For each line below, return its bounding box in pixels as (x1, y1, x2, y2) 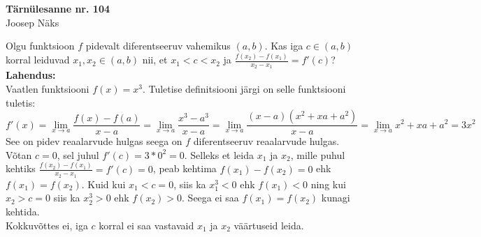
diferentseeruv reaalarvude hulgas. (193, 134, 340, 148)
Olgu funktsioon (6, 38, 75, 53)
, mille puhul (290, 147, 345, 162)
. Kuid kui (81, 176, 126, 191)
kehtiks (6, 161, 36, 176)
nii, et (142, 52, 168, 67)
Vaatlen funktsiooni (6, 81, 89, 95)
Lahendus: (6, 68, 56, 82)
